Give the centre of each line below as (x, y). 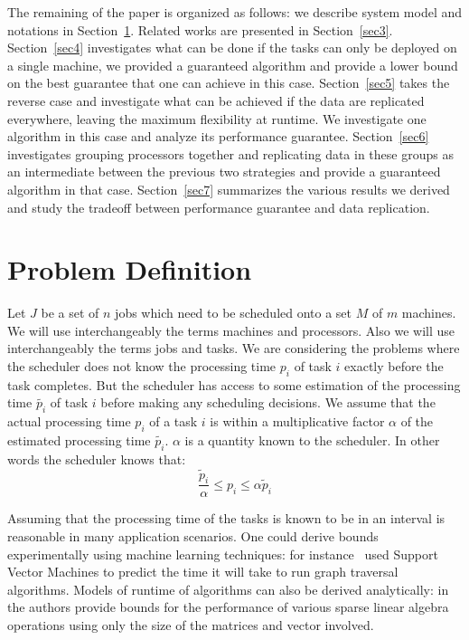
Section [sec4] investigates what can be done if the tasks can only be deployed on (232, 48)
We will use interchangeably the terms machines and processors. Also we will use (231, 330)
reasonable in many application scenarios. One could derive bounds (193, 536)
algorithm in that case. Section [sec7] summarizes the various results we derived (229, 189)
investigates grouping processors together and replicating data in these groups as (230, 153)
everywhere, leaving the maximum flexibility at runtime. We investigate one (217, 118)
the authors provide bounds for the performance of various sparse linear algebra (228, 607)
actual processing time (69, 421)
